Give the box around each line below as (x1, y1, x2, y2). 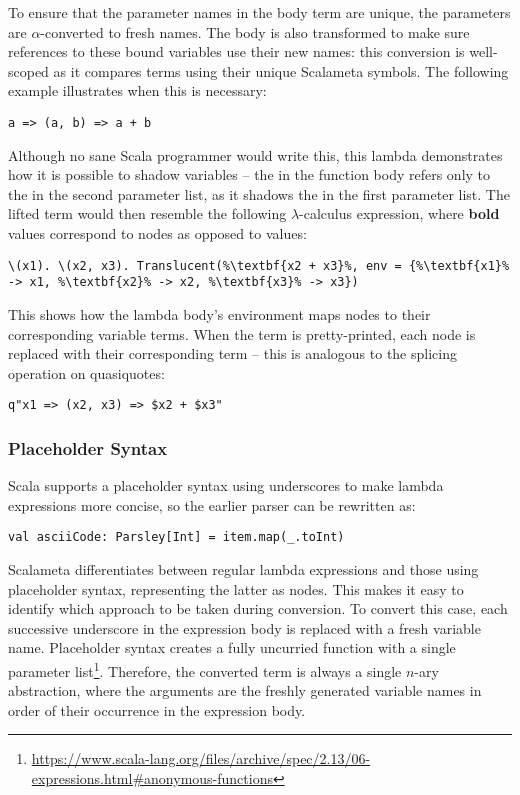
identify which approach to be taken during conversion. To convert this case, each (8, 598, 508, 619)
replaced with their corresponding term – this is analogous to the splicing (8, 343, 457, 364)
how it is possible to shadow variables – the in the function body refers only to (8, 164, 491, 185)
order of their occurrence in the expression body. (8, 699, 306, 720)
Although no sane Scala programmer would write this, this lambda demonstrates (8, 144, 503, 165)
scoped (8, 60, 49, 81)
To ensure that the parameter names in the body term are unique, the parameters (8, 2, 511, 22)
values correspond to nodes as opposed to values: (8, 223, 307, 243)
